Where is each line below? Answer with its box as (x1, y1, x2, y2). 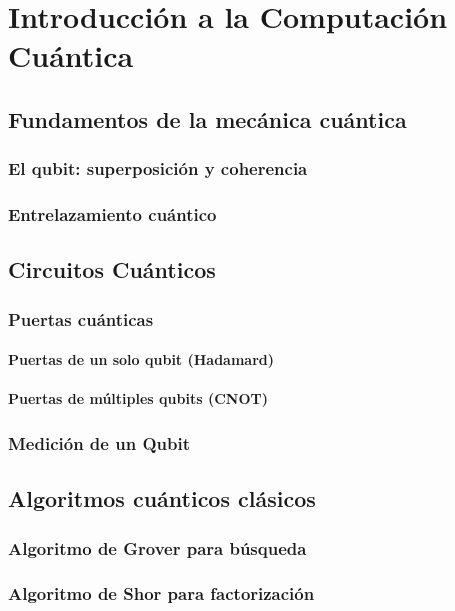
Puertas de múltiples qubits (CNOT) (8, 388, 268, 409)
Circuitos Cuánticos (8, 254, 216, 285)
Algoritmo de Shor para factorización (8, 581, 315, 606)
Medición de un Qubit (8, 430, 190, 455)
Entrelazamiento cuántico (8, 202, 217, 227)
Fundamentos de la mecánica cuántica (8, 103, 407, 134)
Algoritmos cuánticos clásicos (8, 483, 316, 514)
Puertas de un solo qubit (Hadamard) (8, 349, 274, 370)
